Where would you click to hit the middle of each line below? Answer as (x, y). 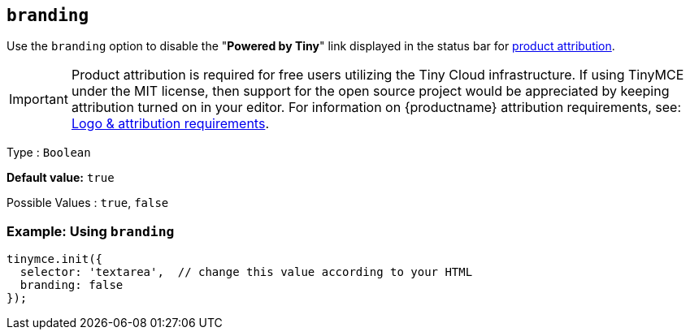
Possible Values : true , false (88, 203)
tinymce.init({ (55, 259)
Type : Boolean (49, 153)
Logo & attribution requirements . (170, 124)
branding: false (72, 285)
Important (39, 99)
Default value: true (61, 178)
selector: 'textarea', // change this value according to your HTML (246, 272)
